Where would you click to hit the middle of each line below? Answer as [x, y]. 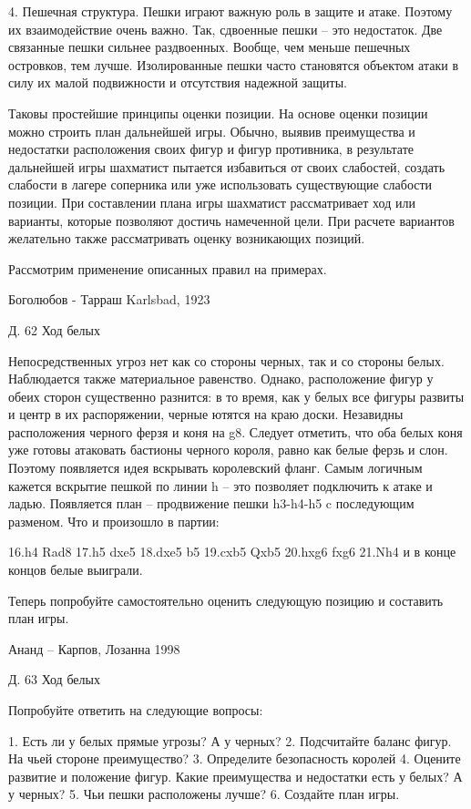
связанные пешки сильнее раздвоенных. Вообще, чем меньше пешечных [210, 47]
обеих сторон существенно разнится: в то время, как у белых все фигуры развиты [236, 396]
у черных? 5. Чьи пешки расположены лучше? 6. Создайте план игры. [204, 794]
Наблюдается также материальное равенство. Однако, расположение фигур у [221, 379]
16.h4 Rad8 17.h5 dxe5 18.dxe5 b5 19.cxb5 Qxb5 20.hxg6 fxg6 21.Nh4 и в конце [232, 552]
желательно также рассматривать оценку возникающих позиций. [187, 238]
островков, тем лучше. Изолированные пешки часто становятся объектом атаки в [234, 64]
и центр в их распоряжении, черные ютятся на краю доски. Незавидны [206, 414]
